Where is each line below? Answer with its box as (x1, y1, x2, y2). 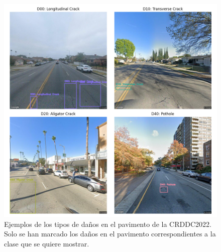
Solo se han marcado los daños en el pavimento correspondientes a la (4, 228, 216, 239)
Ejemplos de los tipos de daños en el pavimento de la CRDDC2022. (4, 218, 211, 229)
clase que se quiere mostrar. (4, 238, 89, 248)
